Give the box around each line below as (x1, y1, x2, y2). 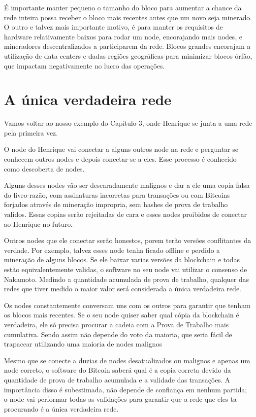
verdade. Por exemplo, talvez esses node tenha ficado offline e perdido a (4, 244, 220, 255)
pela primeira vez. (4, 127, 58, 138)
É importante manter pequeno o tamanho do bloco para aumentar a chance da (4, 2, 242, 12)
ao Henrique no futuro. (4, 218, 73, 229)
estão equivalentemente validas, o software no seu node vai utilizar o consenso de (4, 264, 247, 274)
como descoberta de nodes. (4, 163, 85, 174)
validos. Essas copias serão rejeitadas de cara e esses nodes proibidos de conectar (4, 209, 247, 219)
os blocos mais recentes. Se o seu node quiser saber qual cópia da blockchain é (4, 310, 239, 320)
